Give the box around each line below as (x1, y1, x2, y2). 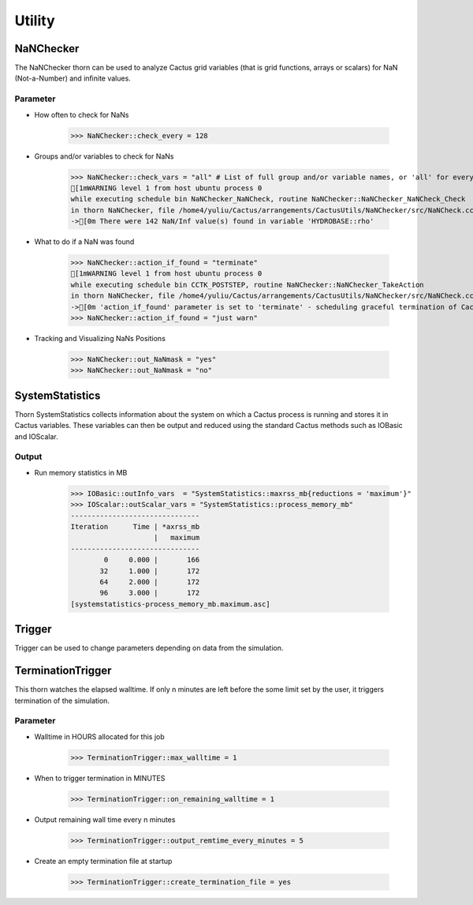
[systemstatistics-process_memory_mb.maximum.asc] (70, 599, 271, 608)
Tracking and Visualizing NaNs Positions (34, 334, 166, 344)
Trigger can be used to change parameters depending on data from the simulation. (14, 644, 284, 653)
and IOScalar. (14, 431, 58, 441)
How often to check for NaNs (34, 110, 129, 119)
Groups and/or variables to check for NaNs (34, 151, 174, 161)
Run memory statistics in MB (34, 468, 128, 477)
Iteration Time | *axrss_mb (70, 522, 200, 531)
